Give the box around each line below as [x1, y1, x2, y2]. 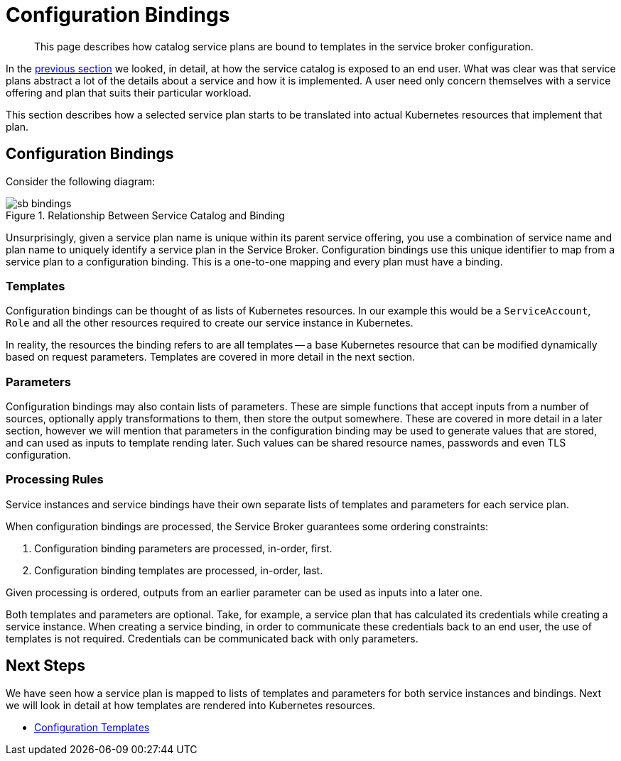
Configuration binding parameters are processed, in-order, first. [34, 542, 333, 554]
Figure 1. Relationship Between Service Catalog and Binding [6, 209, 285, 221]
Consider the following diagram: [6, 175, 156, 187]
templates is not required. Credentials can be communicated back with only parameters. [6, 632, 418, 645]
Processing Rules [6, 472, 104, 487]
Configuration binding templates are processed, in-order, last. [34, 564, 323, 576]
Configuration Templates [34, 721, 150, 733]
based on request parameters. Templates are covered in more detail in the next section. [6, 351, 416, 363]
